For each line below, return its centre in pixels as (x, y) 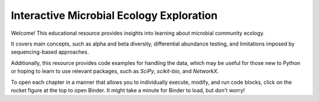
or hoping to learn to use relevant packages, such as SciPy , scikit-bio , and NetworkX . (115, 71)
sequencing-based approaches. (50, 52)
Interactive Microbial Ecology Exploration (114, 15)
